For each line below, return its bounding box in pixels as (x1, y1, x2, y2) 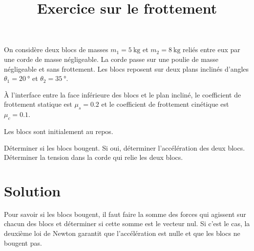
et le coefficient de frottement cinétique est (101, 99, 229, 109)
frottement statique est (4, 99, 72, 109)
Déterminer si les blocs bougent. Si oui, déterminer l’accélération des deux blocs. (4, 142, 245, 153)
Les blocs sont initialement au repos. (4, 126, 113, 136)
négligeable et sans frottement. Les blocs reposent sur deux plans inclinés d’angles (4, 63, 249, 74)
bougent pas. (4, 237, 42, 248)
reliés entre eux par (183, 44, 240, 55)
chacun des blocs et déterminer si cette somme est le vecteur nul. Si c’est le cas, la (4, 218, 250, 229)
